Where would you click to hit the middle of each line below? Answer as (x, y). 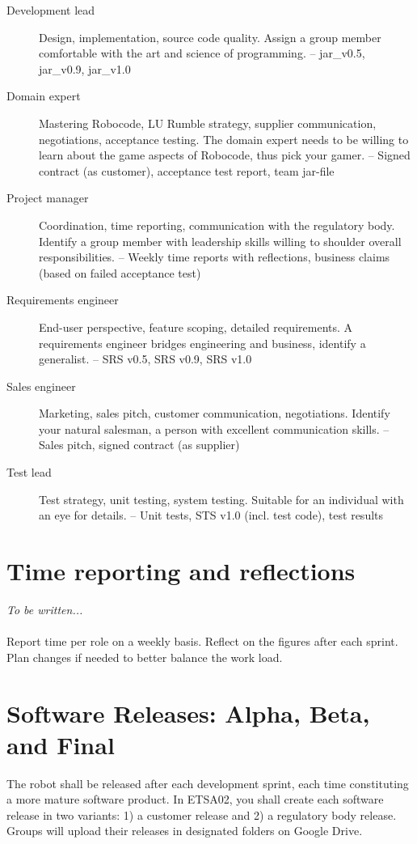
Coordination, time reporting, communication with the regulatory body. (217, 225)
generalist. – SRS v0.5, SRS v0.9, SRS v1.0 (145, 359)
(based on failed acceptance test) (120, 272)
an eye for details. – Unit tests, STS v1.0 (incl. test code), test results (211, 515)
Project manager (48, 198)
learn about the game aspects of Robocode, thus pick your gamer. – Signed (225, 155)
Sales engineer (41, 386)
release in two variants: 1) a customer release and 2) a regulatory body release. (202, 814)
